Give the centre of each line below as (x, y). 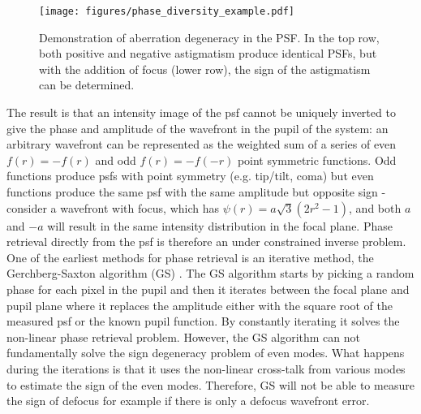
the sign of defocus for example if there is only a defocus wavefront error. (188, 401)
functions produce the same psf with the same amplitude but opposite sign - (196, 192)
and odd (116, 160)
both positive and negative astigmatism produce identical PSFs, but (208, 53)
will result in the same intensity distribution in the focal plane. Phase (220, 225)
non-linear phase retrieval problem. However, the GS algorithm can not (183, 336)
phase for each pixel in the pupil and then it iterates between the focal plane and (208, 289)
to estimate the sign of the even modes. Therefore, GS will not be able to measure (210, 384)
